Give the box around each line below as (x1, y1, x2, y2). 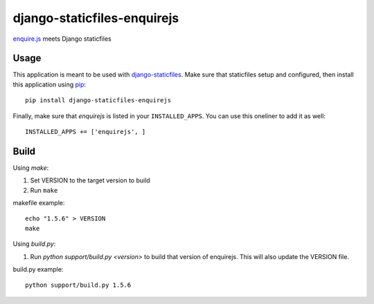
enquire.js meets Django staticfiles (12, 35, 112, 43)
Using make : (12, 163, 49, 172)
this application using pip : (12, 80, 87, 88)
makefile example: (12, 199, 65, 207)
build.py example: (12, 265, 64, 274)
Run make (30, 186, 58, 194)
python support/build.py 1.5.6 (25, 281, 132, 289)
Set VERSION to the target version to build (30, 176, 150, 184)
